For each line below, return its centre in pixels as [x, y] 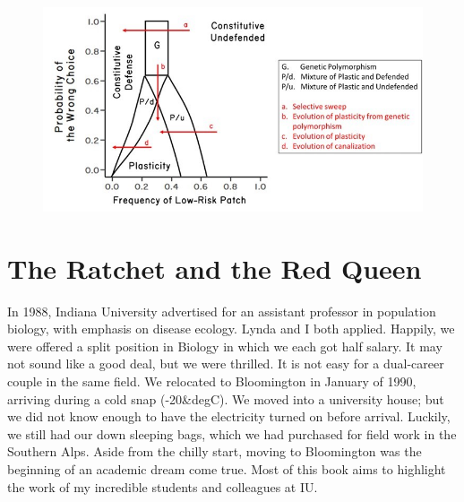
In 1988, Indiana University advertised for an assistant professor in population [222, 311]
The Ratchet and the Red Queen [215, 268]
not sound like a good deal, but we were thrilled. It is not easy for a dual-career [226, 364]
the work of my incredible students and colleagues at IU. [163, 486]
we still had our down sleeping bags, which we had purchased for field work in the [232, 433]
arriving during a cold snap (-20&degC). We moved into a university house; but [226, 398]
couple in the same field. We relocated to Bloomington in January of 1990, [212, 381]
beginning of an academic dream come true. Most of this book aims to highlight [227, 468]
